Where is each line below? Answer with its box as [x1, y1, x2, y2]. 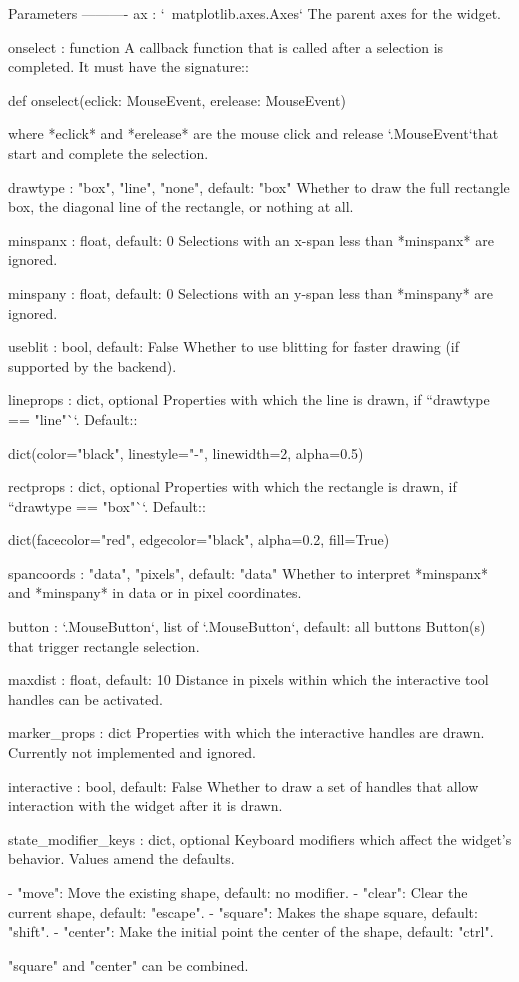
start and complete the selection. [8, 142, 209, 163]
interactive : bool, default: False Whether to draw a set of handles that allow [8, 775, 479, 796]
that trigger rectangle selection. [8, 635, 200, 656]
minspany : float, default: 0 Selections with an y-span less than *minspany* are [8, 282, 494, 303]
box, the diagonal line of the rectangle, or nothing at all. [8, 196, 354, 217]
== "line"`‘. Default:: [8, 408, 138, 429]
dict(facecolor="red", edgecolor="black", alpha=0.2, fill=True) [8, 529, 390, 550]
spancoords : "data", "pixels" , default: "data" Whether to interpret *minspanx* [8, 562, 488, 583]
